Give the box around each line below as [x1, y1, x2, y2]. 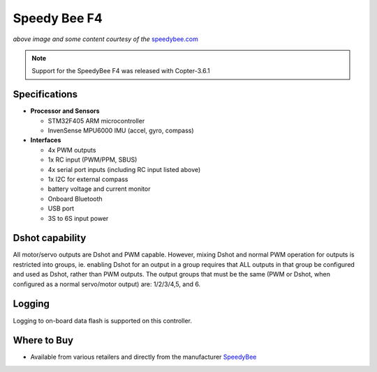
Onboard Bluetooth [47, 194, 103, 203]
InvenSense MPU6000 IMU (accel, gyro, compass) [47, 126, 195, 135]
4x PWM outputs [47, 146, 96, 154]
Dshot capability [13, 232, 87, 244]
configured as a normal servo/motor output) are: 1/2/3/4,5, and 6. [13, 279, 201, 288]
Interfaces [30, 136, 61, 144]
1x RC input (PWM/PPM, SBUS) [47, 155, 138, 164]
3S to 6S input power [47, 214, 109, 222]
